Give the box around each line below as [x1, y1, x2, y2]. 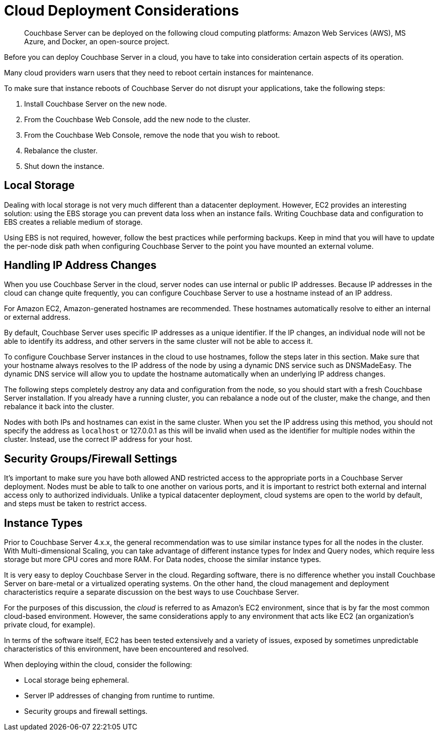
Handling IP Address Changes [4, 259, 157, 272]
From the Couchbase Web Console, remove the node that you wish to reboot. [24, 130, 280, 139]
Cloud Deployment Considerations [4, 2, 239, 19]
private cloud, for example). [4, 620, 95, 629]
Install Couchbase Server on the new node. [24, 99, 167, 108]
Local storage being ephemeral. [24, 676, 129, 685]
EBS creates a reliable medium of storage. [4, 217, 143, 226]
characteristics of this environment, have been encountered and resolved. [4, 645, 249, 654]
